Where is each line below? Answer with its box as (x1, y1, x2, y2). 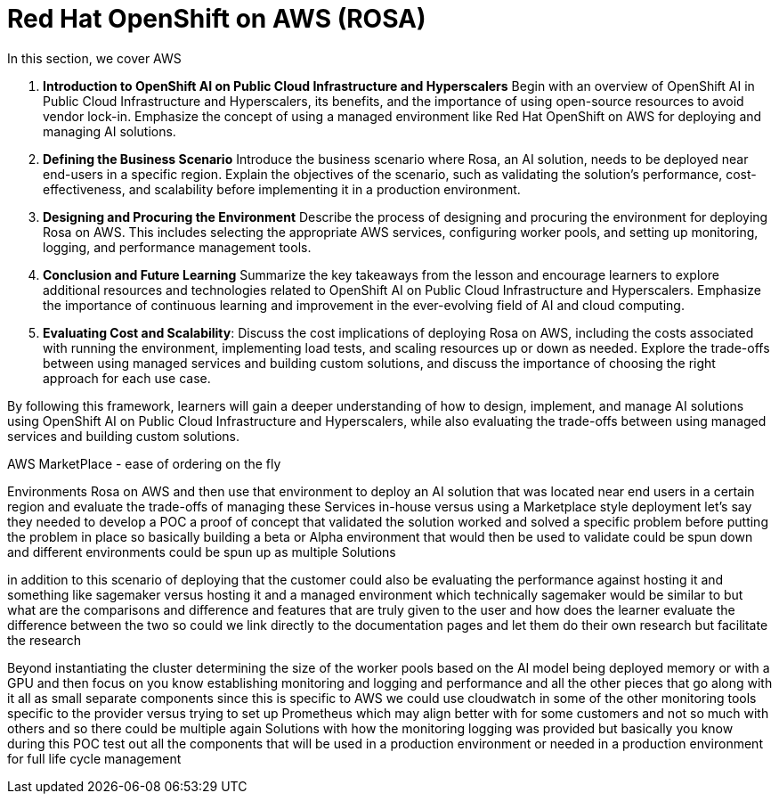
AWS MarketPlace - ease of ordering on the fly (7, 455, 281, 471)
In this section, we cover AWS (7, 50, 182, 66)
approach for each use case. (43, 370, 211, 386)
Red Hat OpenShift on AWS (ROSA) (7, 4, 426, 34)
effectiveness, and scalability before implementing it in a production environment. (43, 181, 521, 197)
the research (7, 632, 82, 648)
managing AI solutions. (43, 123, 176, 139)
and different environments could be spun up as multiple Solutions (7, 544, 396, 560)
